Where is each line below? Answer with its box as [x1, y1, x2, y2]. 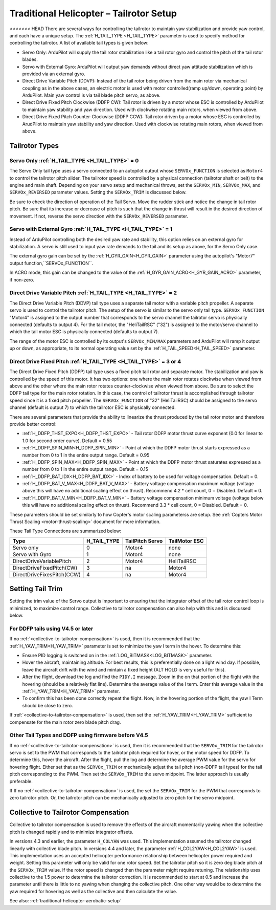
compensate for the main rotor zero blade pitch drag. [9, 719, 121, 725]
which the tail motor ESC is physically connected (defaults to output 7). [9, 329, 159, 335]
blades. [22, 56, 38, 62]
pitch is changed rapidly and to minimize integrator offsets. [9, 829, 134, 835]
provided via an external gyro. [22, 71, 85, 77]
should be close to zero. [22, 702, 74, 708]
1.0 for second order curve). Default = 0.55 [22, 438, 112, 444]
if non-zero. [9, 276, 35, 283]
